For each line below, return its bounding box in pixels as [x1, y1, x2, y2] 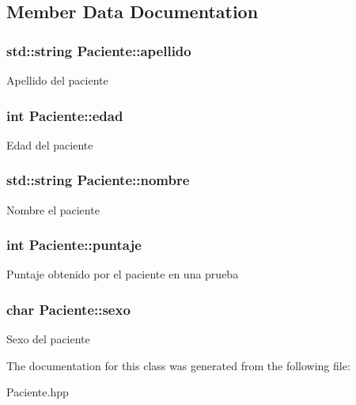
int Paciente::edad [6, 105, 123, 125]
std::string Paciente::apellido [6, 40, 191, 60]
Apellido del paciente [6, 72, 108, 88]
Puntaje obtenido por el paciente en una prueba [6, 266, 239, 282]
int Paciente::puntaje [6, 235, 142, 255]
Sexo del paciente [6, 331, 90, 347]
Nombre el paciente [6, 201, 100, 218]
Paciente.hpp [6, 384, 69, 400]
